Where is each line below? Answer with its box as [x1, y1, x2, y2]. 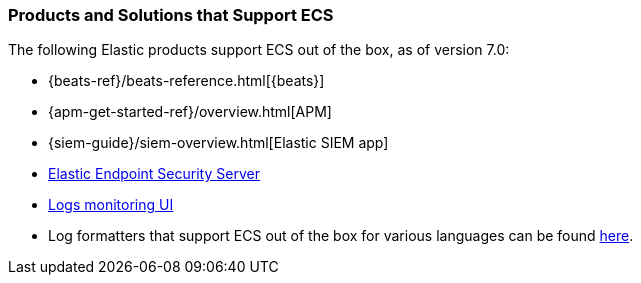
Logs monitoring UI [48, 196, 174, 214]
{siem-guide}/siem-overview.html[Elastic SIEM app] [48, 134, 389, 152]
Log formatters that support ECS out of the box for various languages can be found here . [48, 227, 634, 245]
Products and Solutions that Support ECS [8, 5, 334, 25]
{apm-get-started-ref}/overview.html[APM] [48, 103, 332, 121]
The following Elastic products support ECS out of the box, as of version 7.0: [8, 41, 510, 59]
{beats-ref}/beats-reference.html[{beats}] [48, 72, 325, 90]
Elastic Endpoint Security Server [48, 165, 260, 183]
